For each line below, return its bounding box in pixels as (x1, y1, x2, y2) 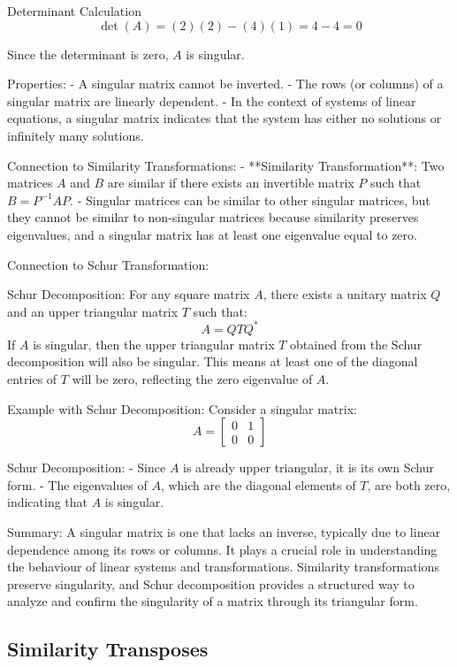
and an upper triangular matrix (7, 302, 179, 320)
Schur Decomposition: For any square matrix (7, 285, 250, 303)
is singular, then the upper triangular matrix (33, 334, 275, 353)
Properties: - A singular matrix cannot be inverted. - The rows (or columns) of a (7, 74, 444, 93)
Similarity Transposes (7, 635, 209, 663)
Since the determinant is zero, (7, 44, 169, 63)
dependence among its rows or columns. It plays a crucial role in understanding (7, 540, 438, 558)
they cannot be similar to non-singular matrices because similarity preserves (7, 208, 419, 226)
